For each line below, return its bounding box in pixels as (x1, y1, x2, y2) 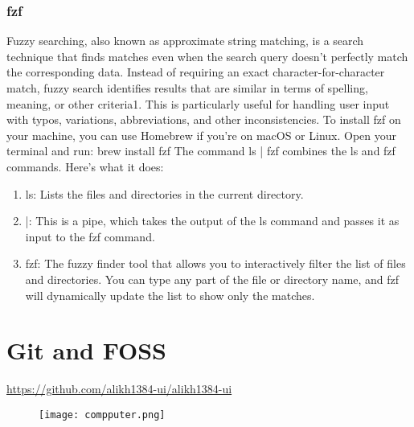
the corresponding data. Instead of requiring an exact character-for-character (6, 64, 385, 80)
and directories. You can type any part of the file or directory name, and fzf (25, 270, 400, 287)
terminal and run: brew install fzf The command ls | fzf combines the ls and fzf (6, 142, 396, 159)
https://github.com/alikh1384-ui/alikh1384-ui (6, 380, 232, 397)
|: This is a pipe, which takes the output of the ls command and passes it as (25, 212, 400, 229)
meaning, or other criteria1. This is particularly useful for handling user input (6, 95, 390, 112)
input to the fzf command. (25, 228, 155, 244)
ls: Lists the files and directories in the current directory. (25, 185, 304, 202)
